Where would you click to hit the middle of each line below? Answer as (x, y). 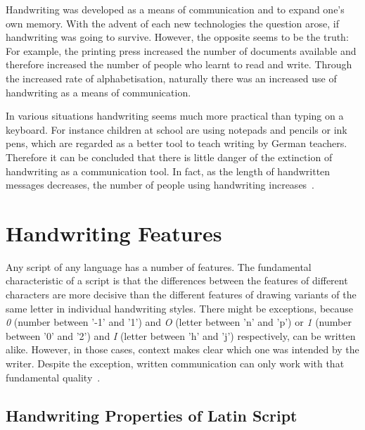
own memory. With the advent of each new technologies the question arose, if (172, 23)
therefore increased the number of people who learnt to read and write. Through (179, 64)
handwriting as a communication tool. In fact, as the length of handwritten (168, 171)
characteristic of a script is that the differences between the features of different (177, 280)
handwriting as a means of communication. (98, 92)
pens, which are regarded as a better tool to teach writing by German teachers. (177, 143)
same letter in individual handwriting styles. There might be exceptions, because (180, 308)
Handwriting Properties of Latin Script (152, 415)
